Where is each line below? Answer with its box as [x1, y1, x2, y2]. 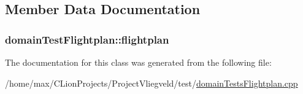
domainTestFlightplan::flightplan [5, 31, 169, 47]
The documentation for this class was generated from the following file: [5, 56, 272, 68]
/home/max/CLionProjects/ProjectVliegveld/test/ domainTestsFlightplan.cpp [5, 76, 298, 89]
